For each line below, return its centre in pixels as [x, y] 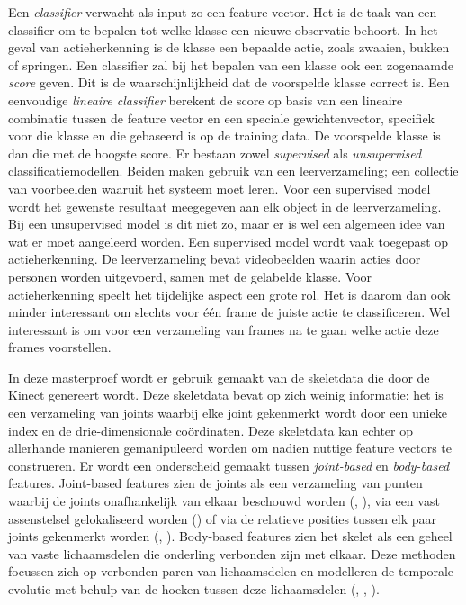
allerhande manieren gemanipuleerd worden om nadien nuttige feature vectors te [230, 448]
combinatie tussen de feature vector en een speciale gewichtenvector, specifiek [222, 117]
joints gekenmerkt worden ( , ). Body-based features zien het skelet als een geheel [230, 536]
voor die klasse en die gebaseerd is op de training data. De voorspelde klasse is [224, 135]
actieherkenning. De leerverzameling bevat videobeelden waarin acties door [215, 259]
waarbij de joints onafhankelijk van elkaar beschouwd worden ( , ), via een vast [224, 501]
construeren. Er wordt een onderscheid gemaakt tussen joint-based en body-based [229, 465]
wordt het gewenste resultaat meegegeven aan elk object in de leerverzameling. [225, 206]
